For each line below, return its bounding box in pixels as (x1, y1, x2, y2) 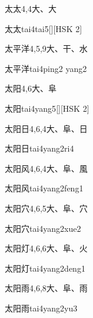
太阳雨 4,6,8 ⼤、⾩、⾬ (5, 282, 88, 294)
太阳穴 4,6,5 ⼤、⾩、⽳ (5, 201, 88, 214)
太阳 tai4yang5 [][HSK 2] (5, 102, 89, 114)
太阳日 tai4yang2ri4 (5, 142, 74, 155)
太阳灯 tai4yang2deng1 (5, 262, 85, 274)
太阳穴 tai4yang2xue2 (5, 222, 81, 234)
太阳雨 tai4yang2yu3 (5, 301, 78, 314)
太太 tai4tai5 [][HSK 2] (5, 22, 82, 34)
